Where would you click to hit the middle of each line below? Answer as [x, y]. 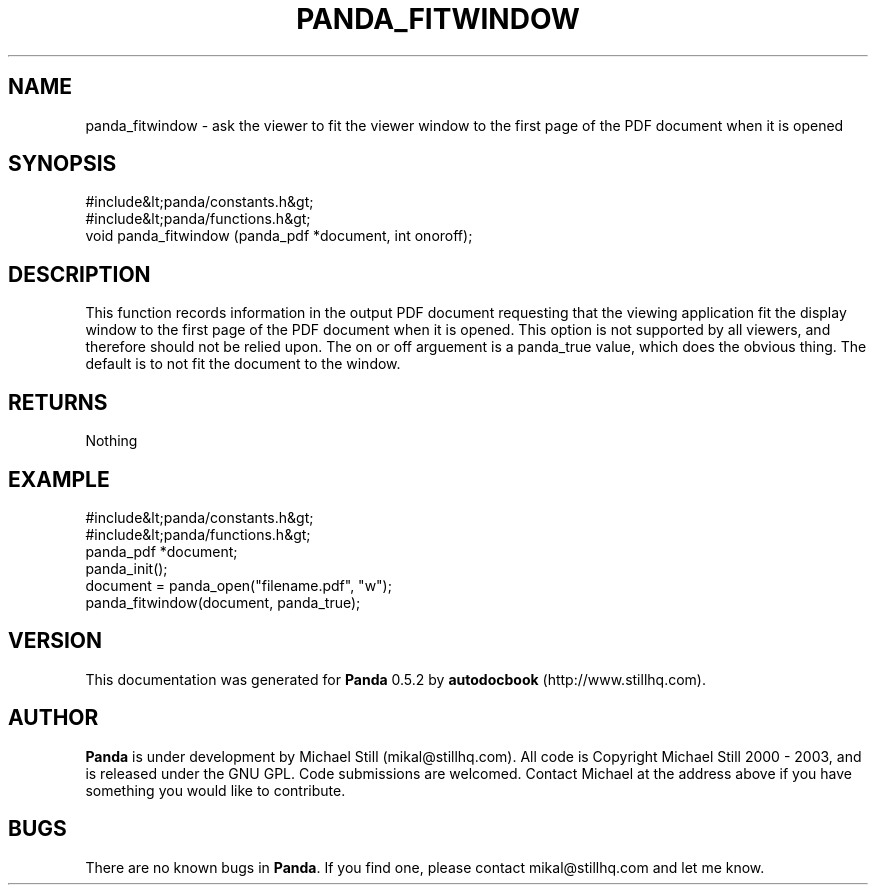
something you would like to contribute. [215, 790]
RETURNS [58, 402]
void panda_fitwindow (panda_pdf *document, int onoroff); [279, 236]
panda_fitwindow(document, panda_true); [223, 602]
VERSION [55, 641]
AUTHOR [53, 718]
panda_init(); [126, 568]
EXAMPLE [59, 479]
